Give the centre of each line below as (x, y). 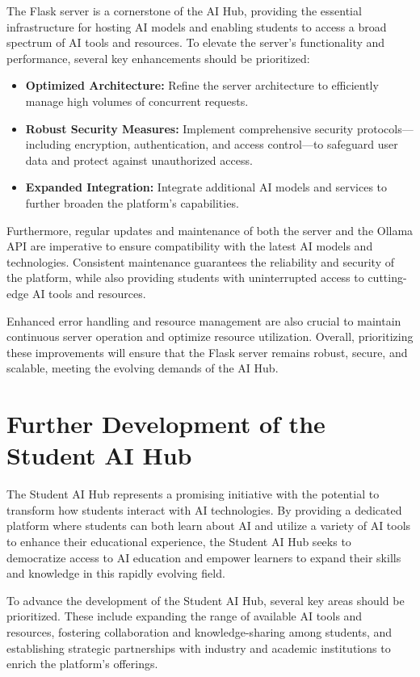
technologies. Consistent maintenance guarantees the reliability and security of (200, 261)
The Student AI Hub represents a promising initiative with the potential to (193, 494)
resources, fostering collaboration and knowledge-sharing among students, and (199, 631)
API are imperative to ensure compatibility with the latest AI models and (190, 246)
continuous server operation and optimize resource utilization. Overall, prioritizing (210, 336)
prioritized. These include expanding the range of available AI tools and (185, 616)
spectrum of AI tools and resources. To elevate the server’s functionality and (196, 42)
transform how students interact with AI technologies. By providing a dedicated (204, 509)
